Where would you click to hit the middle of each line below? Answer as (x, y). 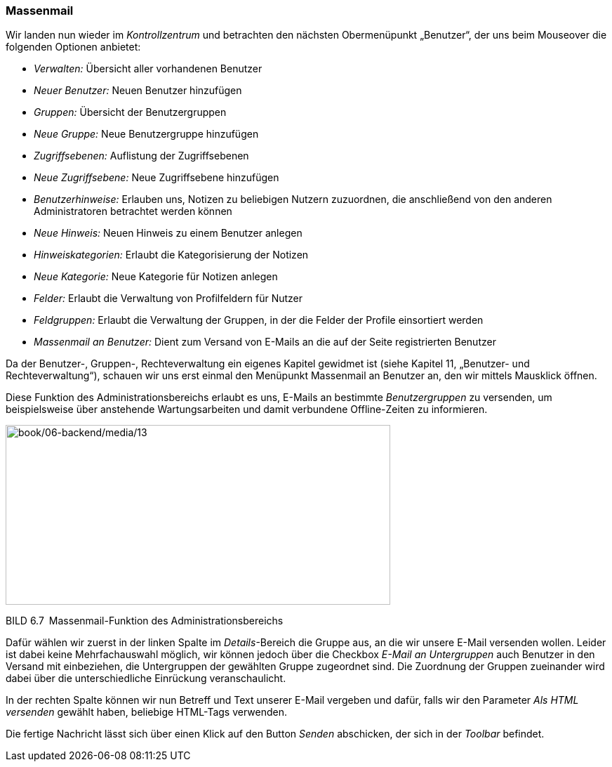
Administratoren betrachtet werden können (133, 211)
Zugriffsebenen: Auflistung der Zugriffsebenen (141, 156)
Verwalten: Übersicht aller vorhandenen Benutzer (148, 69)
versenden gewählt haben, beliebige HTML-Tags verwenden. (146, 712)
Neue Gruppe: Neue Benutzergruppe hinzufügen (146, 134)
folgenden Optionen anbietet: (73, 47)
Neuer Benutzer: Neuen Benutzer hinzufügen (138, 91)
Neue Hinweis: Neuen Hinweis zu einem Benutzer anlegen (168, 233)
